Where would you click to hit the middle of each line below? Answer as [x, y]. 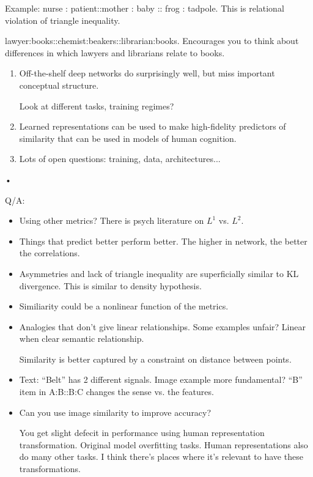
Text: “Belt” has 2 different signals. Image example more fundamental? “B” [161, 379]
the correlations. [50, 253]
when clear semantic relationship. [82, 338]
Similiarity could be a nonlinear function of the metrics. [124, 306]
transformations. [50, 469]
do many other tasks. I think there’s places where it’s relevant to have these [161, 457]
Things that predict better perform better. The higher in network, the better [163, 241]
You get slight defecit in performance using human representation [142, 433]
